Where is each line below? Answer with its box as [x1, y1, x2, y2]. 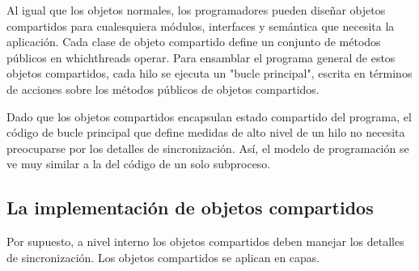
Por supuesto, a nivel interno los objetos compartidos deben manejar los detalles [6, 233, 404, 250]
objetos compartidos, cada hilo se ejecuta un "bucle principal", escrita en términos [6, 65, 413, 82]
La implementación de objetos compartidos [6, 195, 374, 220]
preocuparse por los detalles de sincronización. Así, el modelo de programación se [6, 139, 409, 156]
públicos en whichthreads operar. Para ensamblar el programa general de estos [6, 49, 396, 66]
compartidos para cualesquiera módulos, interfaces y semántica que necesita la [6, 17, 395, 34]
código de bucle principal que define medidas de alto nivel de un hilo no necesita [6, 124, 405, 141]
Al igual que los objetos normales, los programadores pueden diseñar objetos [6, 2, 386, 18]
